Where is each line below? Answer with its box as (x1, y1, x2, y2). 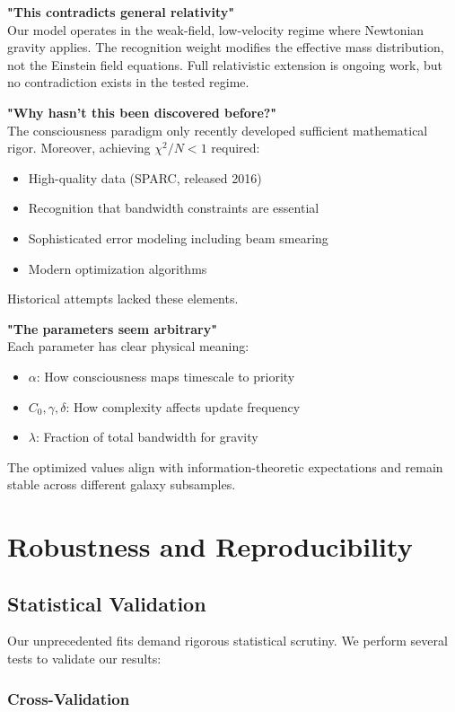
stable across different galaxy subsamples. (7, 475, 236, 494)
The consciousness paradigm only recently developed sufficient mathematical (7, 120, 428, 139)
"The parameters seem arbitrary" (7, 319, 217, 338)
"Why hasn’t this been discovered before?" (7, 102, 277, 121)
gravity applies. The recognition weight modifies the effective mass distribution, (7, 38, 444, 57)
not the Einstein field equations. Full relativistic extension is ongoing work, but (7, 55, 443, 74)
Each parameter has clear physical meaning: (7, 337, 249, 356)
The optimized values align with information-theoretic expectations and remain (7, 457, 443, 476)
